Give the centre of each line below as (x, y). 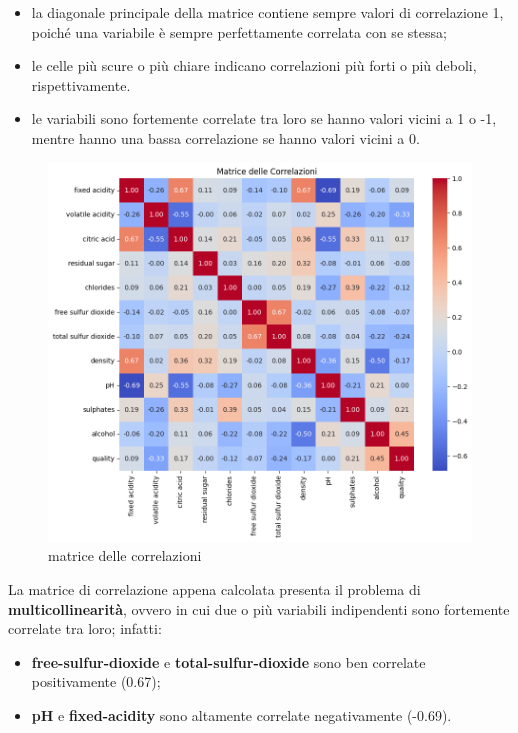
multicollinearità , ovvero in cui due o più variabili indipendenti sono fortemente (259, 608)
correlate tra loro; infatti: (85, 628)
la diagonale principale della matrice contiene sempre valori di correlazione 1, (267, 12)
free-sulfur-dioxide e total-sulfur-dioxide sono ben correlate (228, 661)
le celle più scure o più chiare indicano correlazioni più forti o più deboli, (254, 65)
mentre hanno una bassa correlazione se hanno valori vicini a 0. (225, 137)
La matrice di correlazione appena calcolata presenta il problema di (214, 589)
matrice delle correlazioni (125, 555)
